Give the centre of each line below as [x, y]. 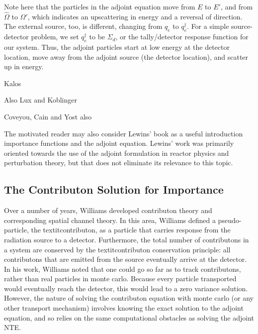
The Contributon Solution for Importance [114, 189]
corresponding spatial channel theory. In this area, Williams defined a [110, 220]
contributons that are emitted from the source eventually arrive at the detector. [126, 259]
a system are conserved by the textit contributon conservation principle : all [117, 249]
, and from [237, 6]
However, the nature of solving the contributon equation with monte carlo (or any [129, 298]
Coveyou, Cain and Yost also [48, 116]
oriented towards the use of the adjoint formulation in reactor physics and [117, 153]
